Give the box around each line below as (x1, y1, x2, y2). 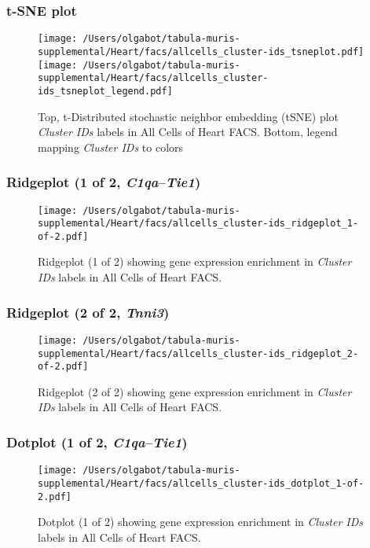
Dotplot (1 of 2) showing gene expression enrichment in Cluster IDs (38, 513, 364, 530)
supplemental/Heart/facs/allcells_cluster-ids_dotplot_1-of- (38, 477, 365, 489)
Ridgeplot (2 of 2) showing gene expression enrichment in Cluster (38, 383, 352, 399)
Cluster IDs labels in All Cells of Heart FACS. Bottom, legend (38, 123, 338, 140)
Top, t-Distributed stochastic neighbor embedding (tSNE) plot (38, 108, 339, 124)
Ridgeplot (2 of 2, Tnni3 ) (6, 302, 170, 322)
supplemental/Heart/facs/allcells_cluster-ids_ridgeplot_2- (38, 348, 359, 359)
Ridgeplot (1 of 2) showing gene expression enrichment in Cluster (38, 253, 352, 270)
